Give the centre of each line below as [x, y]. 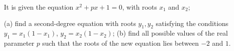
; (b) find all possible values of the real [170, 33]
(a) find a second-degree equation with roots [70, 23]
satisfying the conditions [192, 23]
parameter [19, 43]
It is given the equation [39, 7]
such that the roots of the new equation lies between [120, 43]
